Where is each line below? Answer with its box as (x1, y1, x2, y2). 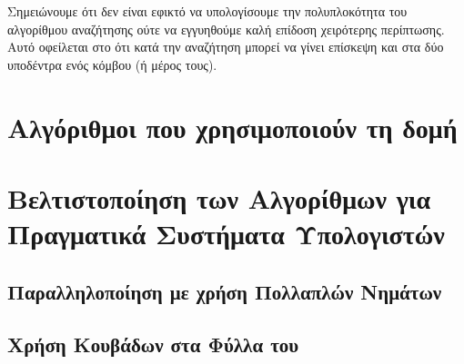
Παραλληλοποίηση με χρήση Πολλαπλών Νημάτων (7, 277, 442, 305)
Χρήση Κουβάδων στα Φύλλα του (7, 330, 299, 359)
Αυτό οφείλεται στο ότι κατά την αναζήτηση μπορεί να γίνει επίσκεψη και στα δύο (7, 37, 444, 56)
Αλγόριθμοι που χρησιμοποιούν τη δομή (7, 108, 458, 145)
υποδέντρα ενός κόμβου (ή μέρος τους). (7, 54, 217, 74)
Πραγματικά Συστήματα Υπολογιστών (7, 215, 445, 252)
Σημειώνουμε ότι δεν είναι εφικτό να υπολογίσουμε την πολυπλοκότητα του (7, 2, 408, 20)
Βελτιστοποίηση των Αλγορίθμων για (7, 179, 431, 216)
